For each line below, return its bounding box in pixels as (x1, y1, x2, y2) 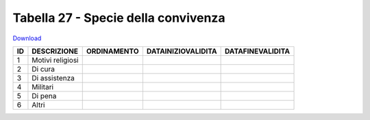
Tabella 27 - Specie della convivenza (12, 10, 225, 25)
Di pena (32, 91, 57, 100)
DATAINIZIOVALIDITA (146, 46, 217, 56)
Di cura (32, 64, 55, 74)
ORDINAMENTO (86, 46, 140, 56)
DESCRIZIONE (32, 46, 79, 56)
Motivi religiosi (32, 55, 79, 65)
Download (12, 34, 42, 42)
